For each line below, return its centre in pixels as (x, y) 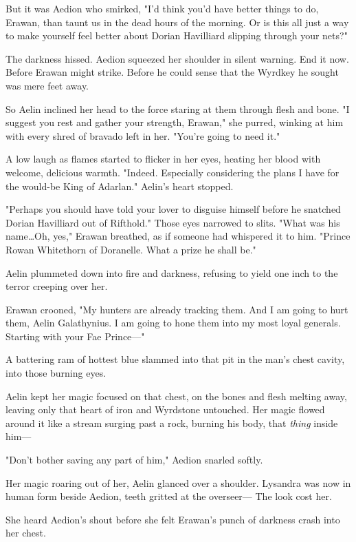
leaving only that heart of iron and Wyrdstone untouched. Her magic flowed (165, 409)
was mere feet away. (47, 85)
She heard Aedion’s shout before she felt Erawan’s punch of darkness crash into (173, 519)
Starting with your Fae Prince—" (75, 336)
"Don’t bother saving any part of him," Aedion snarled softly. (134, 460)
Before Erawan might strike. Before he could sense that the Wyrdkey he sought (172, 72)
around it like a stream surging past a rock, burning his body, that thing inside (172, 423)
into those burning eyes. (56, 373)
